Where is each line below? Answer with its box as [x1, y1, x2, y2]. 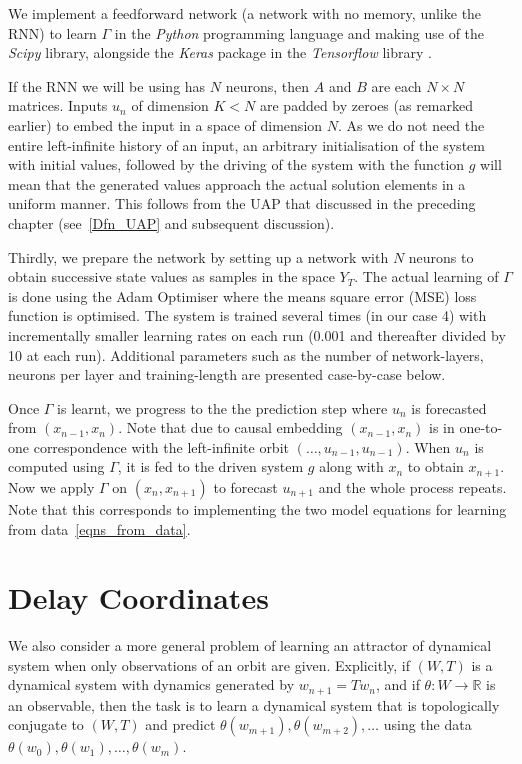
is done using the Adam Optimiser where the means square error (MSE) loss [8, 285, 477, 306]
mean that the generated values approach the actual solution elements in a [8, 173, 466, 194]
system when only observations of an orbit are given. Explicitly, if [8, 654, 410, 675]
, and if [375, 674, 420, 695]
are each [371, 75, 422, 96]
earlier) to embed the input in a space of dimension [8, 114, 323, 135]
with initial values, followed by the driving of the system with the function [8, 154, 465, 175]
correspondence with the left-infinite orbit [33, 436, 289, 457]
